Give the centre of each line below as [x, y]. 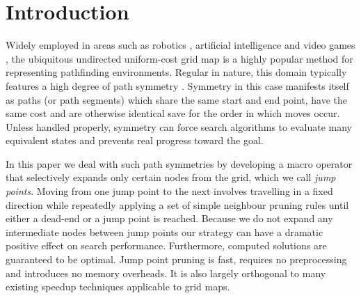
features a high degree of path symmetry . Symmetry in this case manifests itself [177, 85]
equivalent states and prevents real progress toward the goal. [135, 140]
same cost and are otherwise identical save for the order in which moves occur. [173, 113]
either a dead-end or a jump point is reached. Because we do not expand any [169, 218]
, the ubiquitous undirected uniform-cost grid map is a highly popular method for [179, 58]
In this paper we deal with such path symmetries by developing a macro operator [179, 163]
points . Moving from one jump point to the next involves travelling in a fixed [169, 191]
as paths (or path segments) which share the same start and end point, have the [177, 99]
